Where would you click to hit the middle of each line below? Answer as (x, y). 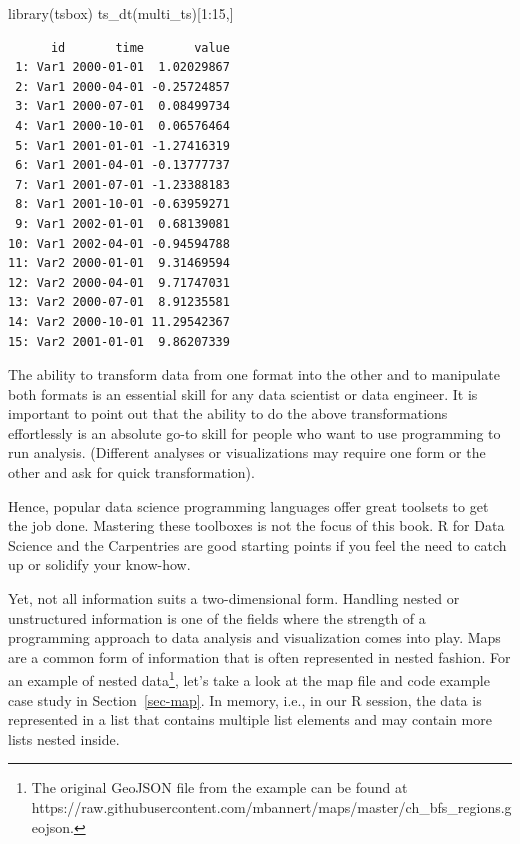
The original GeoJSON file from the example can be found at (219, 787)
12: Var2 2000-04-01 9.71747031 (119, 282)
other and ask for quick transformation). (131, 472)
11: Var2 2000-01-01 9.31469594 (119, 263)
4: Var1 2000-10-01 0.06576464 (122, 125)
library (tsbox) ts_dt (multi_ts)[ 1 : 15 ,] (121, 13)
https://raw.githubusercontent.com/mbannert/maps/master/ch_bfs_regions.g (271, 807)
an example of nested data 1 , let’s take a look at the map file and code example (249, 679)
